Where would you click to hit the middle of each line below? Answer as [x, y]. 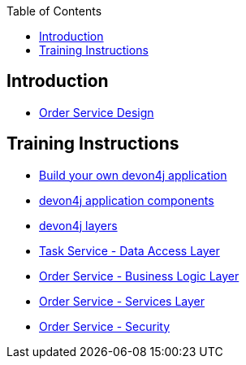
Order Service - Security [104, 326]
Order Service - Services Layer [122, 301]
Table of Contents [54, 11]
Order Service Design [97, 112]
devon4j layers [78, 225]
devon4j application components [127, 200]
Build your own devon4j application [133, 175]
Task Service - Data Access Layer [129, 250]
